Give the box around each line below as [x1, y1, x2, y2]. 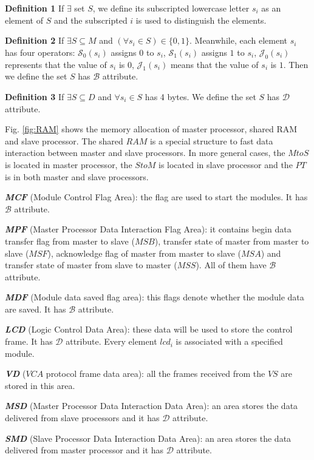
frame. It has [5, 335, 53, 348]
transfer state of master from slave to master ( [5, 259, 177, 271]
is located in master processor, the [5, 158, 132, 171]
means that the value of [170, 58, 259, 70]
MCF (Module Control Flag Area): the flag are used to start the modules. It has [5, 191, 308, 203]
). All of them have [196, 259, 267, 271]
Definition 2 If [5, 34, 64, 47]
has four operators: [5, 46, 75, 58]
